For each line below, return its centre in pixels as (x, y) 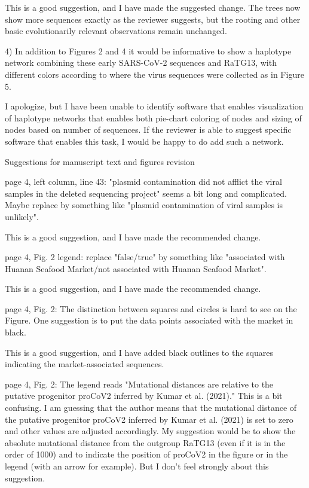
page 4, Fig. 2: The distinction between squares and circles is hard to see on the (151, 308)
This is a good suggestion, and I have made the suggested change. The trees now (153, 7)
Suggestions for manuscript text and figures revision (100, 161)
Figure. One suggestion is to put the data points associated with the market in (149, 320)
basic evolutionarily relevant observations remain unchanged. (116, 31)
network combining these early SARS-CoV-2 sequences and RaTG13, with (141, 62)
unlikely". (22, 216)
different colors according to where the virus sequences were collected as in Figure (154, 74)
